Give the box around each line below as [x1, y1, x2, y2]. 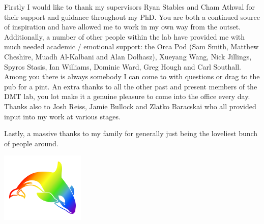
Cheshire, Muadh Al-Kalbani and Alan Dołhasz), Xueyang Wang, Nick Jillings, [4, 51, 252, 61]
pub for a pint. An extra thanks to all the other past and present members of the [4, 81, 257, 91]
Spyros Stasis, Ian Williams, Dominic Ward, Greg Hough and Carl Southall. [4, 61, 241, 72]
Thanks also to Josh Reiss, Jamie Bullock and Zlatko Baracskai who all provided [4, 101, 256, 111]
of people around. [4, 138, 58, 148]
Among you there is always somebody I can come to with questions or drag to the [4, 71, 260, 82]
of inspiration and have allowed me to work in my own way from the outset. [4, 21, 241, 32]
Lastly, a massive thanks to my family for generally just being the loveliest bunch [4, 128, 258, 139]
